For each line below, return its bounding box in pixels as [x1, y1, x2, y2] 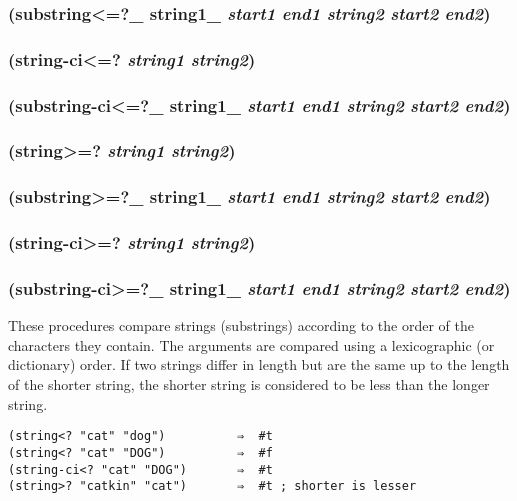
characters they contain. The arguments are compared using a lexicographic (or [8, 334, 495, 355]
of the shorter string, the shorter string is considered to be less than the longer [8, 374, 490, 395]
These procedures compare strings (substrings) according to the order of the [8, 315, 474, 336]
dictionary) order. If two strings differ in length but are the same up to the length [8, 354, 510, 375]
